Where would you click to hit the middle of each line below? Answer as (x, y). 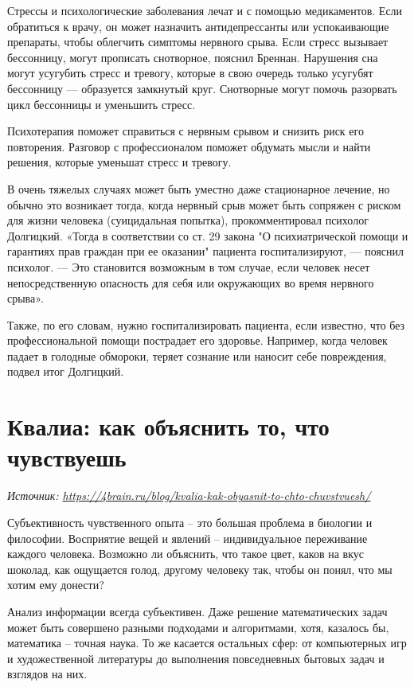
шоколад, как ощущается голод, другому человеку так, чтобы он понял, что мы (200, 569)
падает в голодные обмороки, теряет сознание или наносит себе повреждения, (197, 355)
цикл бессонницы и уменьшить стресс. (102, 104)
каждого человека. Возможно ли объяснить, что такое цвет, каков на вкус (186, 554)
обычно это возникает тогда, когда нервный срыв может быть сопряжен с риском (204, 204)
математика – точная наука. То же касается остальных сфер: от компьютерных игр (207, 643)
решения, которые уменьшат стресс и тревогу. (119, 162)
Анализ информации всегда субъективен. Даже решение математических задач (197, 611)
